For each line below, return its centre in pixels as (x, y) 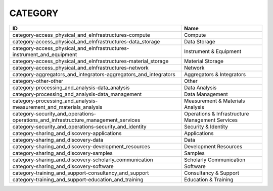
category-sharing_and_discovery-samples (63, 153)
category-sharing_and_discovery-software (63, 166)
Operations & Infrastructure (216, 113)
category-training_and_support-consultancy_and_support (81, 173)
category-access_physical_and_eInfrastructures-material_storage (90, 61)
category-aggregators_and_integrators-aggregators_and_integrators (94, 74)
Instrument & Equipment (213, 51)
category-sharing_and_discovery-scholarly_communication (83, 160)
